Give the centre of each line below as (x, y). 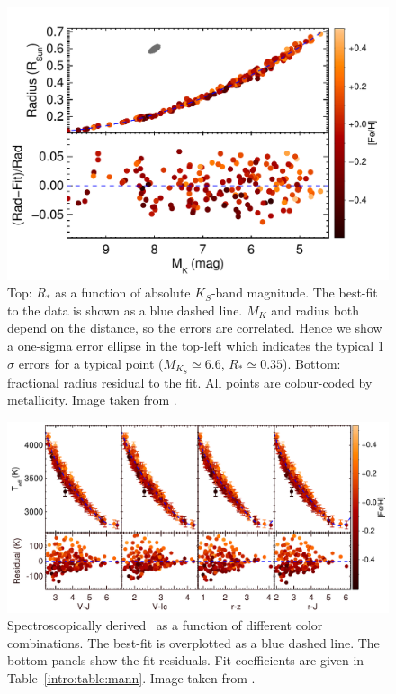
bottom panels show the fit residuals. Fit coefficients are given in (186, 660)
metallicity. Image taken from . (92, 400)
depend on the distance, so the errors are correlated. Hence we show (195, 328)
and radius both (315, 310)
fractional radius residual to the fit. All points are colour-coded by (190, 382)
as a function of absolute (123, 292)
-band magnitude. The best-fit (294, 292)
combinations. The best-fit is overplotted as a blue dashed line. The (193, 642)
